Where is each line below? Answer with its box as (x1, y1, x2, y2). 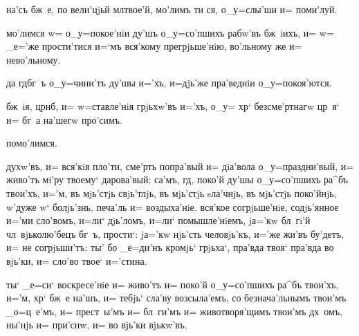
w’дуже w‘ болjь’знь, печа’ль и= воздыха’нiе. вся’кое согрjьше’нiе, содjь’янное (6, 199, 339, 214)
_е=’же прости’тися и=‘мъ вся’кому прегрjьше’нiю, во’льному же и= (6, 39, 302, 53)
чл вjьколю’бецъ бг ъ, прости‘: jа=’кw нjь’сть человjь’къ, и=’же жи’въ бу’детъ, (6, 226, 344, 241)
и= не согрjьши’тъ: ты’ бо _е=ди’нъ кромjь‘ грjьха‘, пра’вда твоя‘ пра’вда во (6, 240, 334, 254)
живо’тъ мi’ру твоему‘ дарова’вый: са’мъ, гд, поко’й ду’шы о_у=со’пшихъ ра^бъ (6, 172, 349, 187)
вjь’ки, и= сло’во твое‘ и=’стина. (6, 253, 147, 268)
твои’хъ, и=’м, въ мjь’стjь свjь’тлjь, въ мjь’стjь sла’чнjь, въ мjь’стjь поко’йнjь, (6, 185, 337, 200)
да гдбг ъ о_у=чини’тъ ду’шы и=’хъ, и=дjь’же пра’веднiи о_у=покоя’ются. (6, 75, 332, 90)
